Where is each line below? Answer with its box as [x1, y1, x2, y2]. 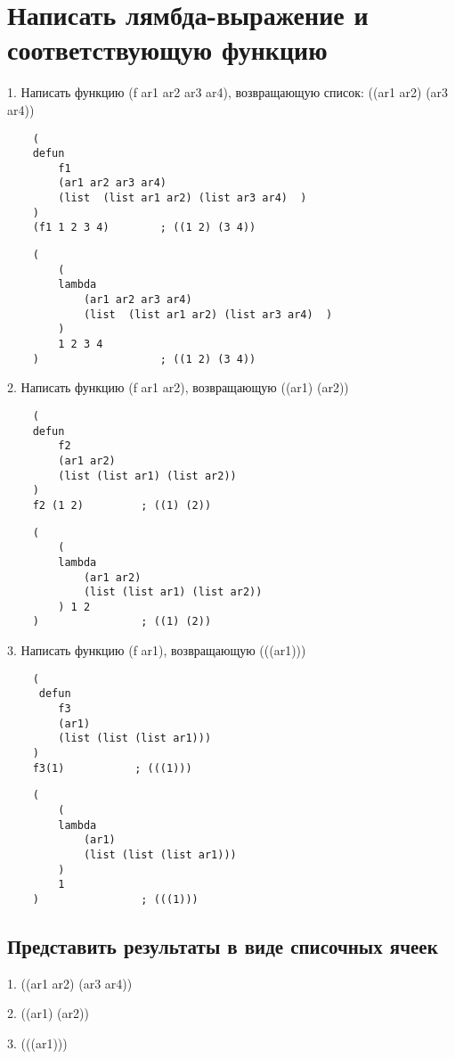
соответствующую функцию [7, 31, 328, 68]
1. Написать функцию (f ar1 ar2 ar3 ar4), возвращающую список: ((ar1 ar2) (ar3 [7, 83, 449, 102]
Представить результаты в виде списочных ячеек [7, 932, 438, 959]
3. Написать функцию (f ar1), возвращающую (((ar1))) [7, 641, 306, 660]
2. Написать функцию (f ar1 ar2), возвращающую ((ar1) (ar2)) [7, 378, 349, 397]
